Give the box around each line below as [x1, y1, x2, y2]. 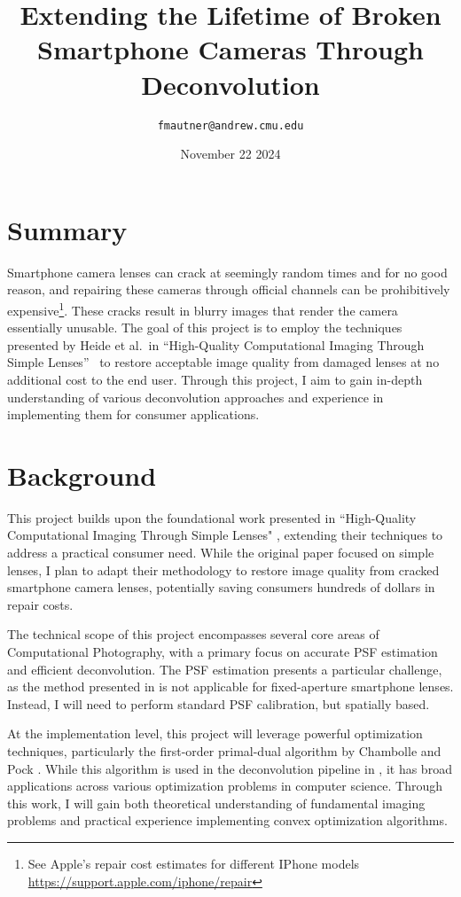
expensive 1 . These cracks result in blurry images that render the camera [7, 298, 398, 319]
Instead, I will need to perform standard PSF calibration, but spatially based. [7, 694, 430, 713]
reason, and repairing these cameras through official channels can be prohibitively [7, 280, 450, 299]
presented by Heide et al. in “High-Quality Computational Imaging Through [7, 335, 425, 354]
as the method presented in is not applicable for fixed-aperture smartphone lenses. [7, 677, 454, 696]
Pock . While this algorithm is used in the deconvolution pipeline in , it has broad [7, 759, 452, 777]
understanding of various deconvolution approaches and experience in [7, 387, 384, 406]
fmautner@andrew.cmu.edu [157, 119, 304, 132]
